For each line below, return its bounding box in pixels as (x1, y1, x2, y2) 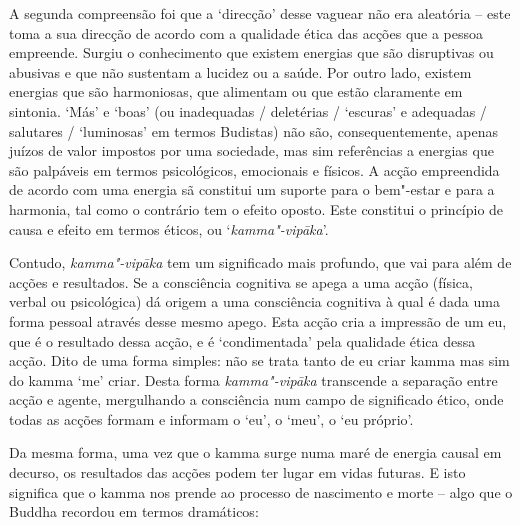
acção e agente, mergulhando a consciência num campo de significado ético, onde (9, 389, 504, 410)
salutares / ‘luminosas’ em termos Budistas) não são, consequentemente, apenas (9, 120, 499, 141)
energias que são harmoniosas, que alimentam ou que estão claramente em (9, 81, 463, 102)
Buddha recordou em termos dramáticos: (9, 501, 259, 522)
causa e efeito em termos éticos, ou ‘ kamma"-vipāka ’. (9, 218, 329, 239)
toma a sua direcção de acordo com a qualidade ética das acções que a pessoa (9, 22, 484, 43)
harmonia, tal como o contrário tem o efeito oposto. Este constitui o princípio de (9, 198, 504, 219)
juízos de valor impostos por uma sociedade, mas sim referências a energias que (9, 140, 494, 161)
